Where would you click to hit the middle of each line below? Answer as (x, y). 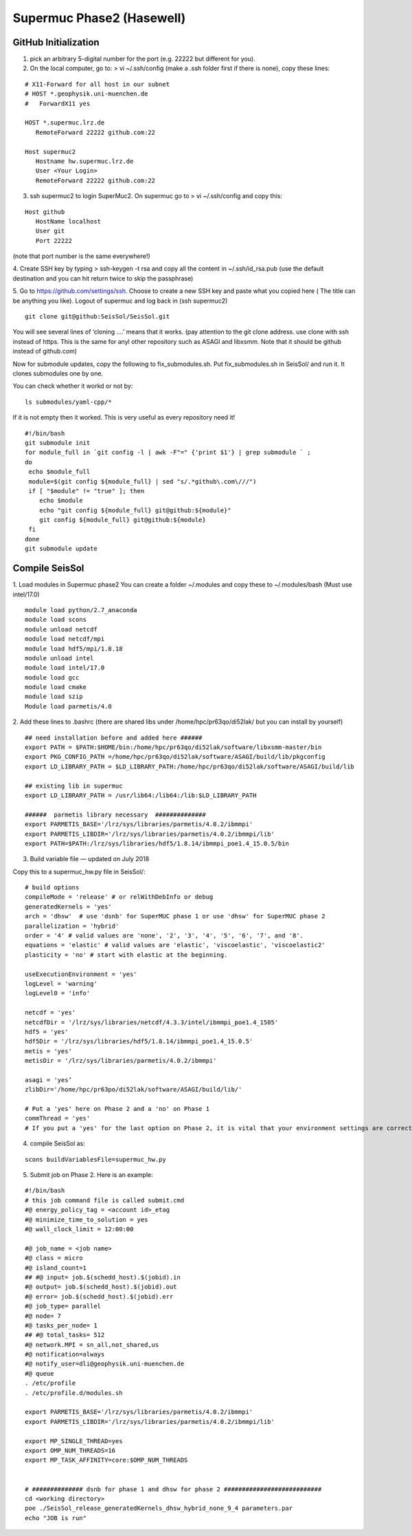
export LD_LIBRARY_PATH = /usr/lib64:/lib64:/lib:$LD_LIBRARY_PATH (141, 795)
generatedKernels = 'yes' (69, 907)
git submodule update (61, 549)
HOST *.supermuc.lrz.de (65, 123)
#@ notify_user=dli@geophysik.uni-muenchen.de (105, 1364)
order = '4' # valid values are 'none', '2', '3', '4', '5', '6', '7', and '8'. (164, 936)
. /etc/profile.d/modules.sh (74, 1393)
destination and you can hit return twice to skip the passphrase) (103, 278)
